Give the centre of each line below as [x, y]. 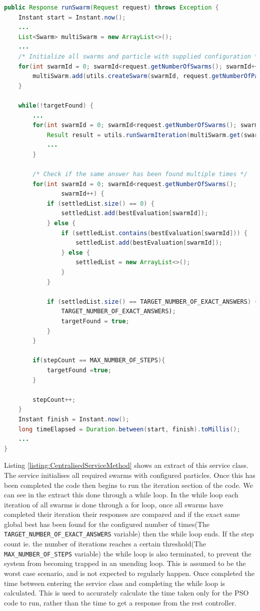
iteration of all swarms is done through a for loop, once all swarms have [114, 504]
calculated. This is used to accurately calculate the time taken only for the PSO [126, 593]
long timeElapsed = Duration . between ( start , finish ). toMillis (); [129, 429]
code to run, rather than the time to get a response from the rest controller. [120, 602]
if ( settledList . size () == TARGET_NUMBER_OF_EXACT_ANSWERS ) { [152, 301]
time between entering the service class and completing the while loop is [115, 583]
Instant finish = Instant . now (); [74, 419]
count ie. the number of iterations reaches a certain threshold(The [105, 544]
